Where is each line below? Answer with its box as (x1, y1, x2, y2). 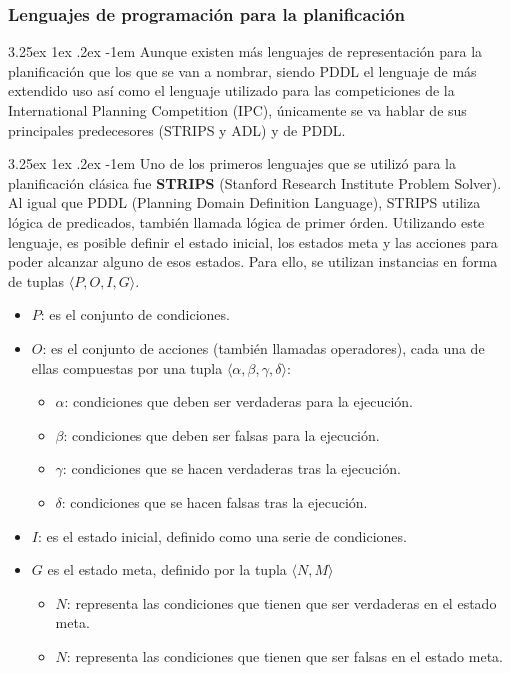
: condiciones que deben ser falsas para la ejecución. (63, 424, 380, 445)
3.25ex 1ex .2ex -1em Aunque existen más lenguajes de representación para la (8, 41, 483, 62)
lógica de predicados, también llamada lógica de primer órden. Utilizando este (8, 211, 485, 232)
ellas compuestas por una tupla (31, 357, 223, 378)
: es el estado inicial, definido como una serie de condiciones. (37, 525, 407, 546)
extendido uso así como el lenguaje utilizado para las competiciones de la (8, 80, 455, 101)
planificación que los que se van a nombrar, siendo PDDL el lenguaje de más (8, 60, 477, 81)
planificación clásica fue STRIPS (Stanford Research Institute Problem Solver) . (8, 172, 502, 193)
